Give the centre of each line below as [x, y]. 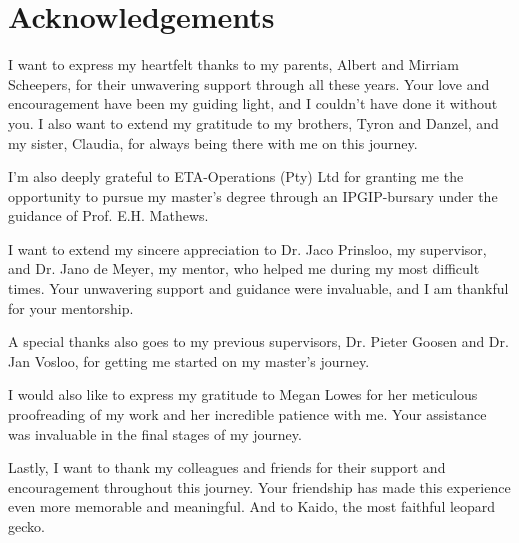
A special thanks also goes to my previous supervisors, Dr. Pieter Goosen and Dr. [258, 341]
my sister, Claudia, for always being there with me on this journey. [213, 142]
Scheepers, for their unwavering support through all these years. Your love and [249, 83]
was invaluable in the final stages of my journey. [155, 433]
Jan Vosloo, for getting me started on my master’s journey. [189, 360]
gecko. [26, 526]
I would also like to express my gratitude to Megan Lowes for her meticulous [243, 394]
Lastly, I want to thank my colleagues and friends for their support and [227, 467]
